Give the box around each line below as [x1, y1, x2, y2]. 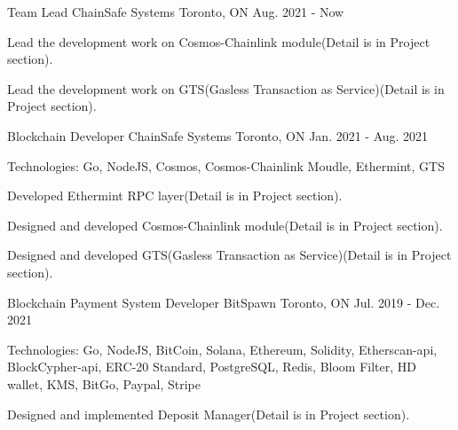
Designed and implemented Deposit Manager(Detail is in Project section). [7, 404, 410, 423]
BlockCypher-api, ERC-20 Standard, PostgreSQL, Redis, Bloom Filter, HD [7, 357, 416, 376]
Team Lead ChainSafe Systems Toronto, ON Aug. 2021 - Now [7, 3, 344, 20]
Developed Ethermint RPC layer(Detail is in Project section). [7, 186, 343, 205]
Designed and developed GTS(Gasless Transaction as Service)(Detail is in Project [7, 246, 452, 264]
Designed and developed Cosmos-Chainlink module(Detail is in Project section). [7, 215, 443, 234]
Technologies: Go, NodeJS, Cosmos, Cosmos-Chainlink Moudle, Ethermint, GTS [7, 156, 445, 175]
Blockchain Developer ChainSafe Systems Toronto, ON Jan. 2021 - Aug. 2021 [7, 126, 429, 145]
